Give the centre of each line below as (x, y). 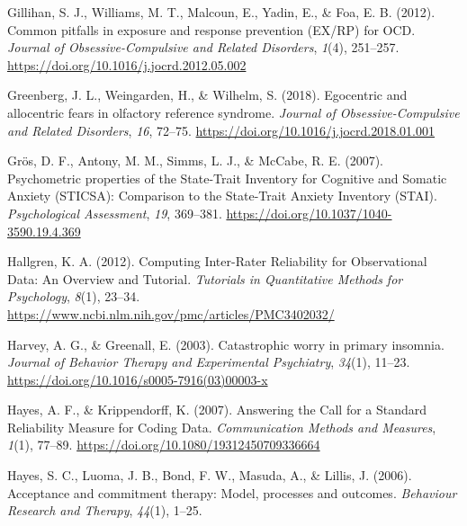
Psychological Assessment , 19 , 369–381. (115, 213)
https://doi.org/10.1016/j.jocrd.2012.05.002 (127, 64)
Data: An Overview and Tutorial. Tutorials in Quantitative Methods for (205, 278)
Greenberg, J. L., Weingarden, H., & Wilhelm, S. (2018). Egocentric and (207, 95)
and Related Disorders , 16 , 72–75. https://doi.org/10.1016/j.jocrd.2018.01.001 (221, 130)
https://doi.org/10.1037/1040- (309, 213)
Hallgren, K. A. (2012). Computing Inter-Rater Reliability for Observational (217, 261)
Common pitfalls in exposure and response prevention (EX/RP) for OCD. (211, 29)
